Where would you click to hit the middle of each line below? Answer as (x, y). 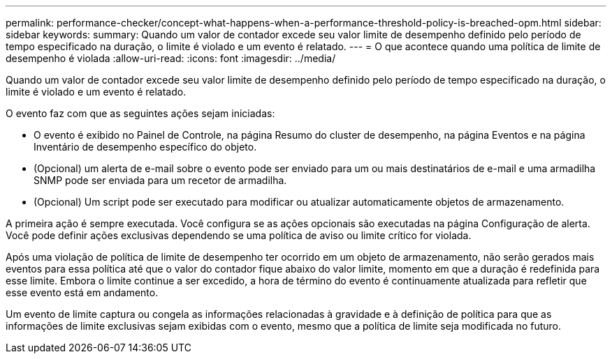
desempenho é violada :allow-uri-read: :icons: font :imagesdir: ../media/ (171, 58)
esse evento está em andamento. (82, 292)
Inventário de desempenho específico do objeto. (145, 147)
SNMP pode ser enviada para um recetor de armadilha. (160, 180)
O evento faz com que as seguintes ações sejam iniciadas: (140, 113)
